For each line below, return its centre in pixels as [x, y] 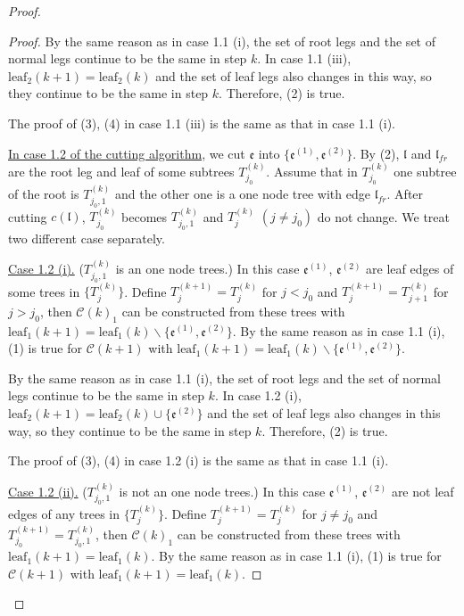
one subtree [425, 171]
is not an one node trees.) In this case [222, 491]
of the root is [44, 194]
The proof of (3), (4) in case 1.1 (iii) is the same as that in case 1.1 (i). [202, 123]
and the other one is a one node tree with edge [242, 194]
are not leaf [423, 491]
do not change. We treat [383, 216]
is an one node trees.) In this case [207, 269]
